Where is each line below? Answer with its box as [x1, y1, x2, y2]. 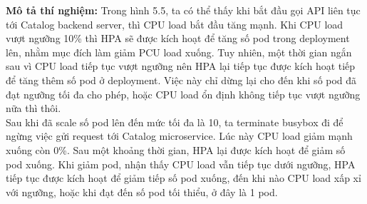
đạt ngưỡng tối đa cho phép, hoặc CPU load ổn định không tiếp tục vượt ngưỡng [6, 86, 361, 101]
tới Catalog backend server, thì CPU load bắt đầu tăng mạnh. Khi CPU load [6, 16, 343, 31]
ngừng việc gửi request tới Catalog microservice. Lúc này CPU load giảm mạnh [6, 128, 353, 143]
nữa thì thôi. [6, 101, 61, 116]
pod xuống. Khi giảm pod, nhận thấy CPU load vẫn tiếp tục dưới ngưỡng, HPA [6, 156, 356, 171]
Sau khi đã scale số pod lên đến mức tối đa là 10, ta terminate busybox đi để [6, 114, 343, 129]
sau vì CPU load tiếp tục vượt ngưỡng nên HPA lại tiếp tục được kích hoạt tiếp [6, 58, 356, 73]
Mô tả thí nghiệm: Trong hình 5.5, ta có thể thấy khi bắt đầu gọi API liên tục [6, 3, 361, 17]
